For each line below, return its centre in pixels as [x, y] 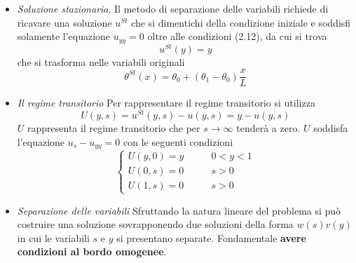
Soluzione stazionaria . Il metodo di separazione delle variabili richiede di [173, 8]
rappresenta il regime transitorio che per [114, 128]
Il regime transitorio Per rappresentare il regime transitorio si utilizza [166, 103]
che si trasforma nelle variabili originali [101, 61]
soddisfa [331, 128]
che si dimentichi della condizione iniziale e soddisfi [241, 22]
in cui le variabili [53, 237]
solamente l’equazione [64, 36]
